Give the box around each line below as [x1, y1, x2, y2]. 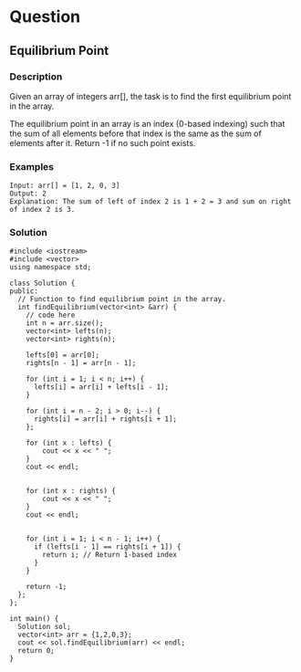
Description [9, 70, 63, 83]
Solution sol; [17, 623, 71, 632]
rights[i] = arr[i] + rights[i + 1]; [33, 415, 178, 424]
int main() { [9, 614, 59, 624]
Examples [9, 160, 55, 173]
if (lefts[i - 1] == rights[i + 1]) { [33, 542, 182, 551]
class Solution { [9, 278, 76, 289]
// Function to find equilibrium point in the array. [17, 295, 226, 304]
